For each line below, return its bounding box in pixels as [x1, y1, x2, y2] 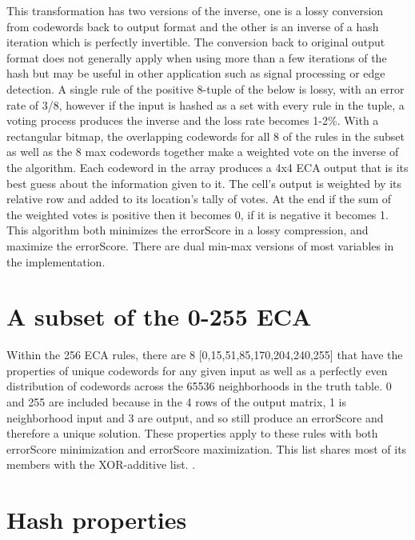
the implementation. [6, 253, 106, 270]
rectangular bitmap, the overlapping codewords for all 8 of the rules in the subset [6, 127, 405, 144]
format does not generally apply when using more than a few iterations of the [6, 49, 387, 66]
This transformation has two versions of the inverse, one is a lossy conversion [6, 2, 384, 18]
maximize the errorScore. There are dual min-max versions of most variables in [6, 237, 394, 254]
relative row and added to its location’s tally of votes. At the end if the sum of [6, 190, 392, 207]
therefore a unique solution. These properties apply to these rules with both [6, 425, 378, 442]
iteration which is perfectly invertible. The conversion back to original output [6, 34, 385, 50]
